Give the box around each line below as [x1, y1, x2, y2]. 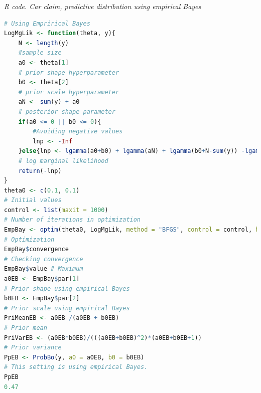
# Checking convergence [4, 255, 83, 263]
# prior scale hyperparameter [18, 88, 119, 96]
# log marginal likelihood [18, 157, 108, 164]
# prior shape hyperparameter [18, 69, 119, 76]
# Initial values [4, 197, 62, 204]
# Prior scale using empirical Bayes [4, 304, 130, 312]
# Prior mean [4, 324, 47, 331]
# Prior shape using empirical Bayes [4, 285, 130, 292]
